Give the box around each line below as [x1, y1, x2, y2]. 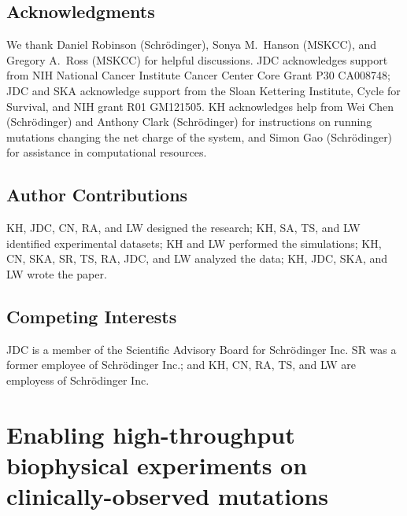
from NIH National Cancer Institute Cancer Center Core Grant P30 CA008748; [6, 67, 390, 83]
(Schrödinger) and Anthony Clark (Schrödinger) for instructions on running [6, 113, 372, 130]
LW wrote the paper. [6, 265, 107, 282]
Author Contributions [6, 182, 188, 207]
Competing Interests [6, 304, 177, 328]
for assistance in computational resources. [6, 144, 207, 160]
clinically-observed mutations [6, 480, 328, 512]
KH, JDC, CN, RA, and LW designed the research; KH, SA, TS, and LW [6, 219, 361, 236]
